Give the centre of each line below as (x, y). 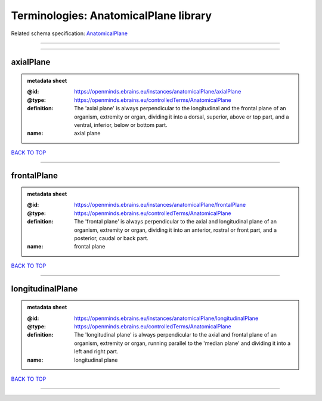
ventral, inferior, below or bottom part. (121, 125)
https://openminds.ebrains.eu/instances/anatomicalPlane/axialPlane (158, 92)
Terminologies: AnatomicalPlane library (111, 15)
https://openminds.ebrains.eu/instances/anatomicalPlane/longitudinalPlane (166, 318)
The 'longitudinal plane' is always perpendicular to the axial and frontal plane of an (176, 335)
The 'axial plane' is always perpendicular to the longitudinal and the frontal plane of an (180, 108)
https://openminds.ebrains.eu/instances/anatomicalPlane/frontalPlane (160, 205)
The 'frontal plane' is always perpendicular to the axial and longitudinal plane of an (176, 222)
